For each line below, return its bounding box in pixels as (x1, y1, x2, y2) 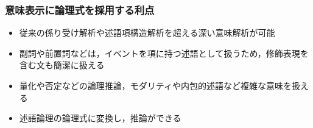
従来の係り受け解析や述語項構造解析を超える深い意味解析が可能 (19, 26, 275, 39)
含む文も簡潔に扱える (19, 59, 105, 71)
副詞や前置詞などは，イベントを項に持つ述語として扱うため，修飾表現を (19, 46, 309, 59)
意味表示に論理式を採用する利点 (5, 2, 155, 17)
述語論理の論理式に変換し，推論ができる (19, 112, 181, 124)
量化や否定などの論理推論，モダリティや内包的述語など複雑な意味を (19, 79, 292, 91)
